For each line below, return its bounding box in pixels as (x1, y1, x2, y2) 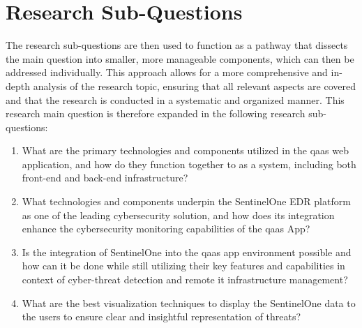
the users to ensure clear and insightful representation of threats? (22, 309, 301, 324)
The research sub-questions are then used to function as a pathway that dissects (6, 38, 348, 52)
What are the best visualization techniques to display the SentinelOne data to (22, 295, 356, 310)
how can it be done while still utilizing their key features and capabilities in (22, 258, 345, 273)
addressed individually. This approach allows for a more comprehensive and (6, 65, 328, 80)
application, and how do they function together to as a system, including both (22, 156, 356, 171)
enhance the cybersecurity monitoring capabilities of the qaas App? (22, 221, 310, 236)
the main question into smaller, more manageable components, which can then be (6, 51, 354, 66)
